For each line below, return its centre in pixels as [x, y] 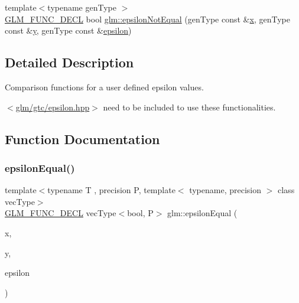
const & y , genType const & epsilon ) [68, 30]
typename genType [82, 7]
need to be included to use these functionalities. [189, 107]
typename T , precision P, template [111, 190]
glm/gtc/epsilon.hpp [53, 107]
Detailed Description [69, 62]
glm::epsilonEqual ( [202, 213]
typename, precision [225, 190]
